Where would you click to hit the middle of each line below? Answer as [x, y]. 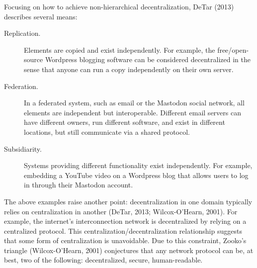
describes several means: [41, 16]
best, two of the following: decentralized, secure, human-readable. [103, 260]
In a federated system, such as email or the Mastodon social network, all [134, 103]
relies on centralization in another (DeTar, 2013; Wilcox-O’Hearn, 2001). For [121, 211]
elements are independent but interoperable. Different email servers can [132, 112]
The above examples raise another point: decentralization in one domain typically [128, 201]
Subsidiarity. [23, 148]
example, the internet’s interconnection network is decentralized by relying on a [125, 221]
